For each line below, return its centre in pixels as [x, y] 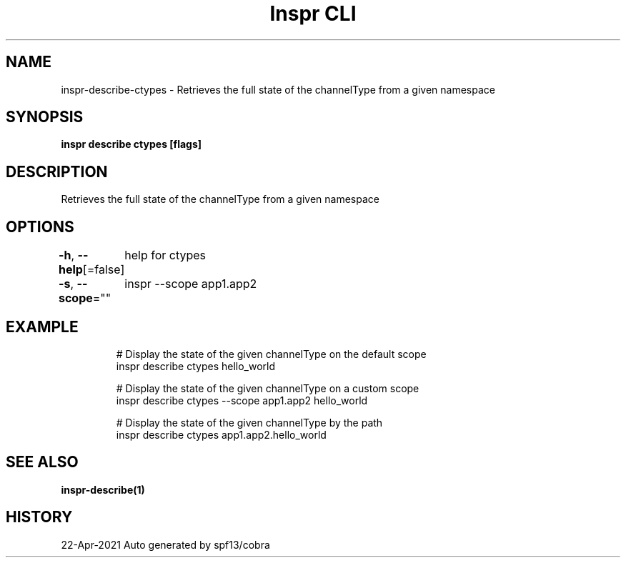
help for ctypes [165, 255]
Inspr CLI [313, 14]
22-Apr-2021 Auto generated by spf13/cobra [165, 544]
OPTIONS [40, 226]
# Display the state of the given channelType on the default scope [271, 354]
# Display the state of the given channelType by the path [249, 422]
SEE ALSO [42, 462]
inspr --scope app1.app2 [191, 284]
